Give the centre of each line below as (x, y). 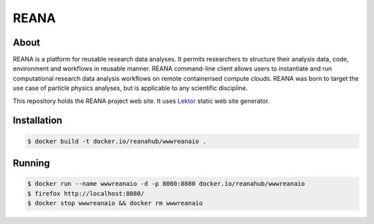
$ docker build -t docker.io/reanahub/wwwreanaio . (117, 141)
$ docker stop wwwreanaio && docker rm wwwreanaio (115, 203)
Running (32, 164)
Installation (37, 121)
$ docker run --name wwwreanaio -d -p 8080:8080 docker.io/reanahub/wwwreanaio (166, 184)
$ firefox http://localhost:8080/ (86, 193)
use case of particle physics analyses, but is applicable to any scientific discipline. (130, 88)
